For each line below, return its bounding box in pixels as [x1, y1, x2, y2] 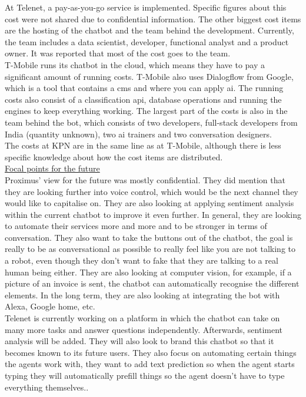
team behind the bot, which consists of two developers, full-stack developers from [5, 116, 298, 128]
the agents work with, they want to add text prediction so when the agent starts [5, 358, 295, 370]
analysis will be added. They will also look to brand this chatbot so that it [5, 335, 274, 347]
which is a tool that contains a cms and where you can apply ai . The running [5, 82, 284, 94]
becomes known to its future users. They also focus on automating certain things [5, 346, 297, 358]
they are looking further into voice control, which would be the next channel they [5, 185, 298, 197]
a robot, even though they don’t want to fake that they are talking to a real [5, 254, 278, 267]
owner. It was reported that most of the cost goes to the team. [5, 47, 231, 59]
